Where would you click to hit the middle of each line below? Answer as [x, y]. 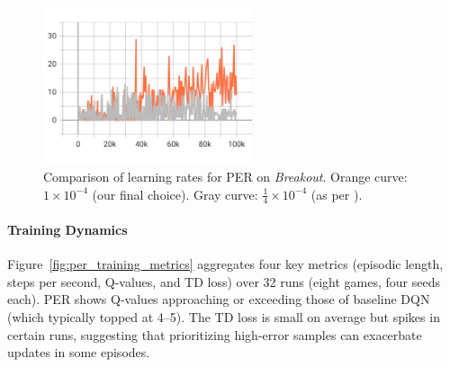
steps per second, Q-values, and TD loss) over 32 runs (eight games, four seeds [224, 281]
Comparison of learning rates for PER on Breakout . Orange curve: [225, 177]
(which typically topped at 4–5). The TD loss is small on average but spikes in [224, 317]
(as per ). [337, 194]
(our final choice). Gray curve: [175, 194]
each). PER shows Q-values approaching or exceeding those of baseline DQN [219, 299]
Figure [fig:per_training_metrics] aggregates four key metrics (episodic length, [225, 264]
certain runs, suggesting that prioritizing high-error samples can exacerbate [215, 334]
